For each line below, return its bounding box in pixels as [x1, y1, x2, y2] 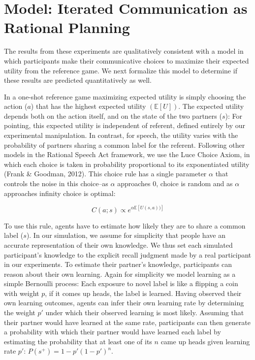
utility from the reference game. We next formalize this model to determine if [4, 65, 237, 75]
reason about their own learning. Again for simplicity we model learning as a [4, 268, 236, 279]
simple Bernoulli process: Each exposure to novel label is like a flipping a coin [4, 278, 238, 289]
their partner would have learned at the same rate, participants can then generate [4, 317, 251, 327]
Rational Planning [4, 17, 130, 37]
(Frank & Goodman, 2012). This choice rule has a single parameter [4, 168, 207, 179]
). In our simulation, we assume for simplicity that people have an [26, 230, 225, 240]
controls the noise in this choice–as [4, 178, 108, 189]
